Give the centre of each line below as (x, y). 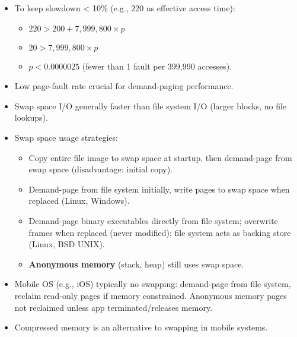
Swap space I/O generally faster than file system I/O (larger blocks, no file (151, 105)
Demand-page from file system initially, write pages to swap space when (159, 189)
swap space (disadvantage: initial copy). (101, 169)
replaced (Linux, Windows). (79, 201)
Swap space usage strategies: (66, 137)
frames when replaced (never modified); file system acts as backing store (160, 232)
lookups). (31, 117)
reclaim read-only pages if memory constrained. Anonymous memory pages (151, 295)
